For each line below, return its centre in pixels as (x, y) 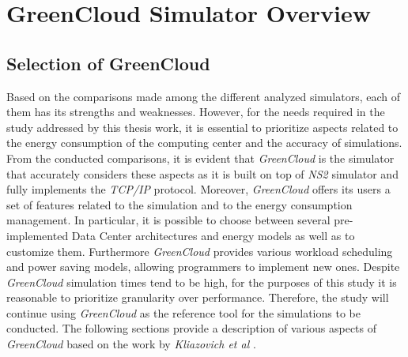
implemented (38, 235)
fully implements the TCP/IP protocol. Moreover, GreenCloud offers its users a (198, 189)
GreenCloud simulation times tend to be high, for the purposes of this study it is (202, 282)
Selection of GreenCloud (108, 63)
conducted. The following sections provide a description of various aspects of (192, 328)
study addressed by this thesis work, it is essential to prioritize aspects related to (202, 127)
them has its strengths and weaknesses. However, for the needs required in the (196, 112)
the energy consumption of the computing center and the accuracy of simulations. (204, 143)
